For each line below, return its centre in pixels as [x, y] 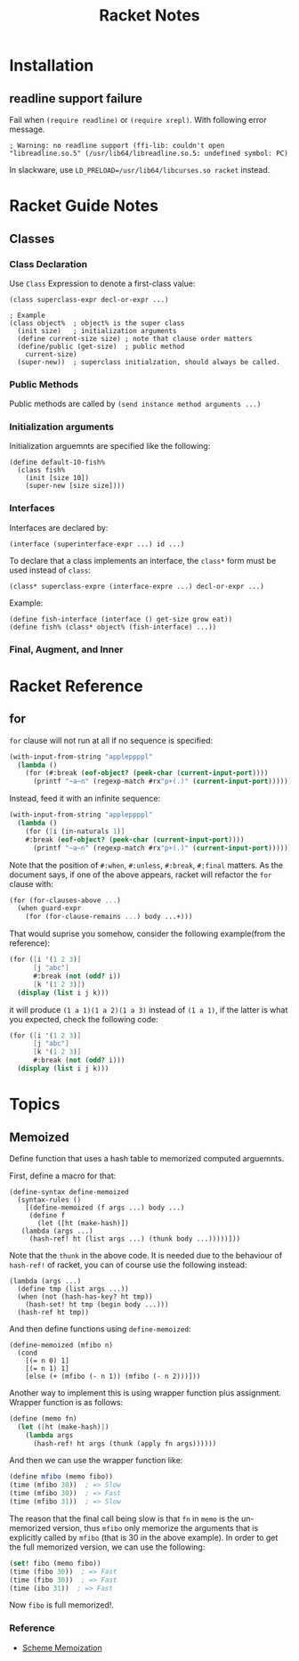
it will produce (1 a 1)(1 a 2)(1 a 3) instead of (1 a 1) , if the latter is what [149, 1010]
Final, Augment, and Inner [66, 649]
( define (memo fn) [43, 1418]
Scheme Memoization [62, 1648]
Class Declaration [48, 264]
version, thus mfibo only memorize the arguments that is [156, 1527]
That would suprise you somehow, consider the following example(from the [147, 934]
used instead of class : [50, 570]
